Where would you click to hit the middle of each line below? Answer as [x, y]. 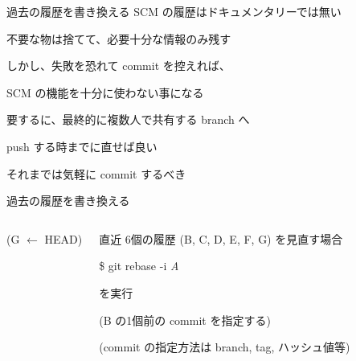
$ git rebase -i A [139, 266]
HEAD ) [63, 238]
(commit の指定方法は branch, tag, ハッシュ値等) [225, 347]
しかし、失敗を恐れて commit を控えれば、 [119, 66]
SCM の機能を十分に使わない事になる [105, 92]
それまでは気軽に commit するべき [96, 173]
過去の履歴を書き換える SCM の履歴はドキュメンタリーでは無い [174, 11]
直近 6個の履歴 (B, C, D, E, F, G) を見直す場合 [221, 238]
